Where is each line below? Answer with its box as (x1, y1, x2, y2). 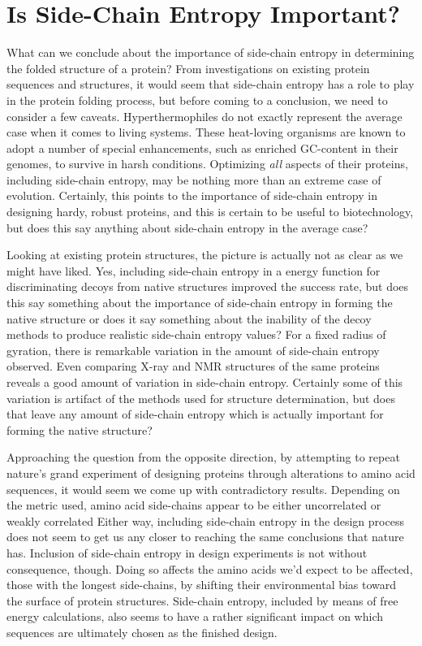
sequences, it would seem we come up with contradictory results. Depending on (6, 480, 400, 497)
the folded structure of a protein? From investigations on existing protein (6, 59, 370, 76)
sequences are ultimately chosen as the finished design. (6, 623, 278, 640)
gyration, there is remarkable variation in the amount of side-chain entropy (6, 341, 380, 358)
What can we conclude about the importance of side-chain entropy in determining (6, 44, 415, 61)
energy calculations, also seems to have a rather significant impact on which (6, 608, 384, 625)
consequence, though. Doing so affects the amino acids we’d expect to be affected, (6, 560, 413, 577)
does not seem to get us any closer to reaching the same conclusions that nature (6, 528, 404, 545)
